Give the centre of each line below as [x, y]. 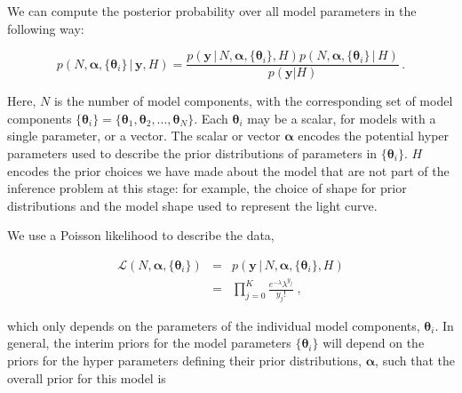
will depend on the [374, 343]
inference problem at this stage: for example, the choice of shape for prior [207, 188]
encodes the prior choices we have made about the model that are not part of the [228, 170]
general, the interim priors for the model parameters [149, 343]
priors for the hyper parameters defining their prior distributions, [184, 360]
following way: [46, 28]
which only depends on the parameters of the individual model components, [214, 325]
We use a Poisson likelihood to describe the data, [141, 235]
